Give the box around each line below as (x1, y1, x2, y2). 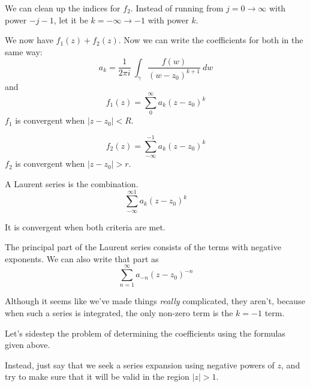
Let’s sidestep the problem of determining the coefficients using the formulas (5, 326, 285, 339)
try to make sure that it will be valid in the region (5, 370, 189, 383)
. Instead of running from (130, 2, 224, 14)
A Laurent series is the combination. (5, 177, 139, 190)
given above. (5, 338, 50, 351)
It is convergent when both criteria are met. (5, 220, 165, 233)
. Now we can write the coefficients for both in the (118, 34, 303, 46)
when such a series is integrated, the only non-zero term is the (5, 307, 233, 319)
